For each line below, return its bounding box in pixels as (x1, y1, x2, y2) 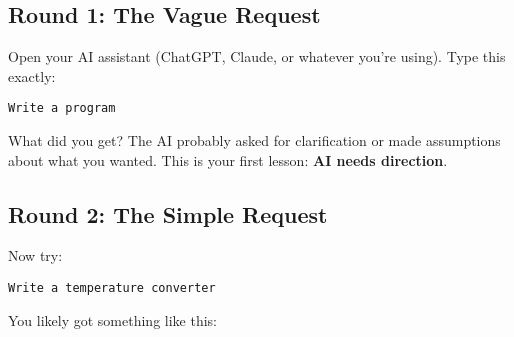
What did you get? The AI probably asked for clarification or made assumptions (8, 130, 501, 151)
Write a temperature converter (8, 281, 216, 296)
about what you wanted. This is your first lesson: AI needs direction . (8, 149, 448, 170)
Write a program (8, 101, 116, 116)
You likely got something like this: (8, 309, 217, 330)
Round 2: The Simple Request (8, 198, 328, 229)
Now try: (8, 245, 63, 266)
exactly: (8, 65, 56, 86)
